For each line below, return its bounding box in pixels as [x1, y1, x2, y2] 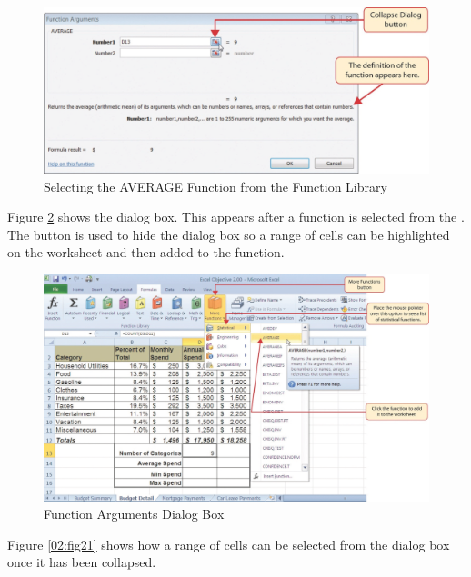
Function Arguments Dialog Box [44, 504, 225, 523]
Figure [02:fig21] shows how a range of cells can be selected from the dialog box [7, 534, 450, 553]
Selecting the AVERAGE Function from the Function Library [44, 176, 387, 195]
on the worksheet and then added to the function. [7, 243, 285, 262]
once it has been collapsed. [7, 552, 156, 572]
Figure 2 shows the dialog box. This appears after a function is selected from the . [7, 207, 465, 226]
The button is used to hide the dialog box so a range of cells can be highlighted [7, 224, 450, 244]
